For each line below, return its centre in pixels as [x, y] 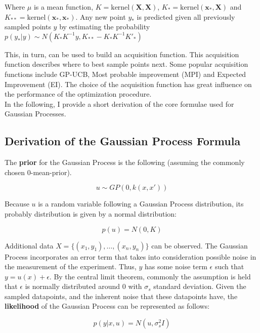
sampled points [28, 27]
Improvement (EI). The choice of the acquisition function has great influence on [128, 84]
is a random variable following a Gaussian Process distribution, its [141, 204]
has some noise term [176, 266]
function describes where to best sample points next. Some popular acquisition [126, 64]
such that [229, 266]
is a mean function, [63, 7]
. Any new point [101, 16]
